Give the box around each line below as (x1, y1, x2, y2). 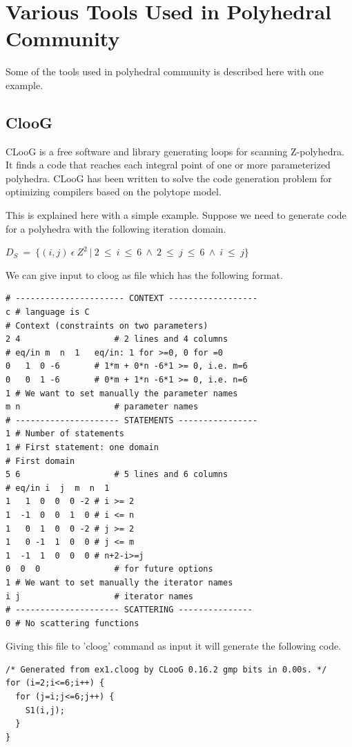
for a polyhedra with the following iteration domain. (6, 221, 226, 235)
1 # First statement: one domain (6, 442, 159, 452)
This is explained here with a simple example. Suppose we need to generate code (6, 208, 346, 222)
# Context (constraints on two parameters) (6, 320, 208, 331)
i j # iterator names (6, 591, 194, 601)
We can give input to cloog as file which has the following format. (6, 267, 283, 282)
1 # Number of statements (6, 429, 124, 439)
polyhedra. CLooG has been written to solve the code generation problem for (6, 171, 332, 185)
